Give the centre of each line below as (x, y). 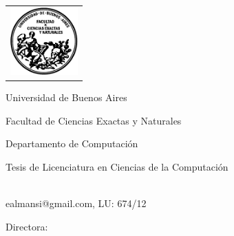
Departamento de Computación (72, 143)
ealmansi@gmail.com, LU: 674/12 (76, 203)
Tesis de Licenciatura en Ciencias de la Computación (117, 166)
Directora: (27, 226)
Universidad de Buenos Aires (66, 97)
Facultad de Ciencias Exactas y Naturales (94, 120)
